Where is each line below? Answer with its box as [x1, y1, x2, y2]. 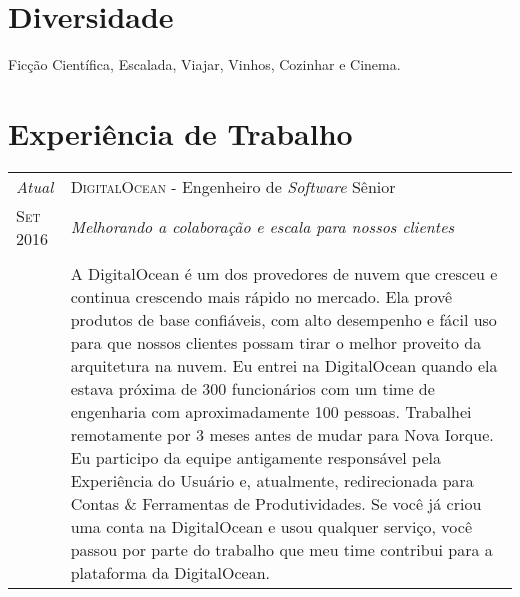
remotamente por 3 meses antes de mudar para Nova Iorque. [70, 422, 494, 446]
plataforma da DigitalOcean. [70, 560, 271, 584]
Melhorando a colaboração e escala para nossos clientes [70, 215, 455, 239]
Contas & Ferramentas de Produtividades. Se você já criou [70, 491, 482, 515]
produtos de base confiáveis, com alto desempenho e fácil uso [70, 307, 497, 331]
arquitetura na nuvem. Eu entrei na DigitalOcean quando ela [70, 353, 498, 377]
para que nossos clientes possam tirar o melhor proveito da [70, 330, 482, 354]
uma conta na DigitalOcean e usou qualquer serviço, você [70, 514, 473, 538]
